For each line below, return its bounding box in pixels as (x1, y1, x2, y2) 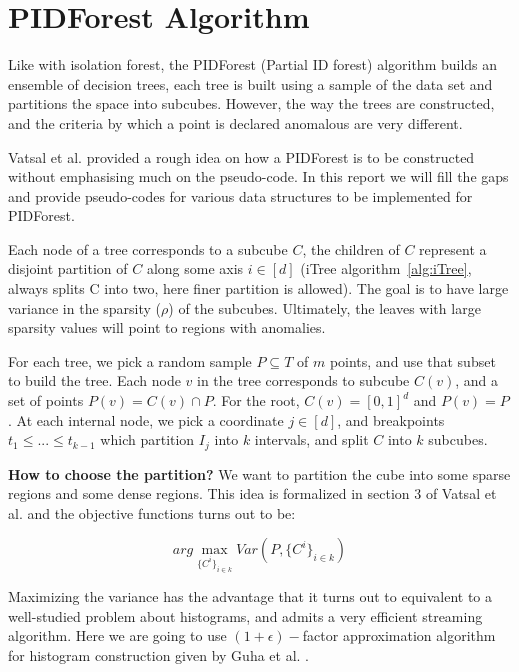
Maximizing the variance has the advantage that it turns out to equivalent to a (8, 586, 493, 607)
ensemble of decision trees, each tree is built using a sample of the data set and (8, 73, 493, 94)
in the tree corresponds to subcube (197, 370, 410, 391)
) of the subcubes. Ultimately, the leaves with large (168, 297, 481, 318)
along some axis (146, 258, 244, 279)
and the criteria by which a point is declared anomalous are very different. (8, 112, 463, 133)
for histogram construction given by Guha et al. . (8, 644, 310, 665)
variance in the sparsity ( (8, 297, 162, 318)
